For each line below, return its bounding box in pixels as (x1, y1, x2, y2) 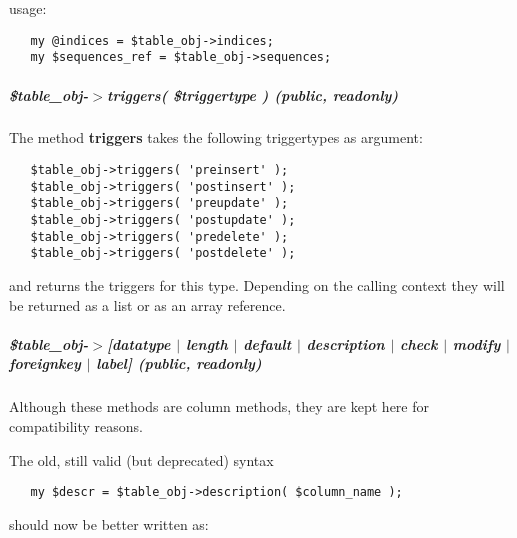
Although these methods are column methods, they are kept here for (9, 396, 429, 417)
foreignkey (9, 353, 81, 374)
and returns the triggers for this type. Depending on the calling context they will (9, 275, 505, 295)
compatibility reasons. (9, 415, 143, 436)
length (185, 333, 228, 354)
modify (452, 333, 501, 354)
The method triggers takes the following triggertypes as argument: (9, 127, 423, 148)
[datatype (107, 333, 171, 354)
